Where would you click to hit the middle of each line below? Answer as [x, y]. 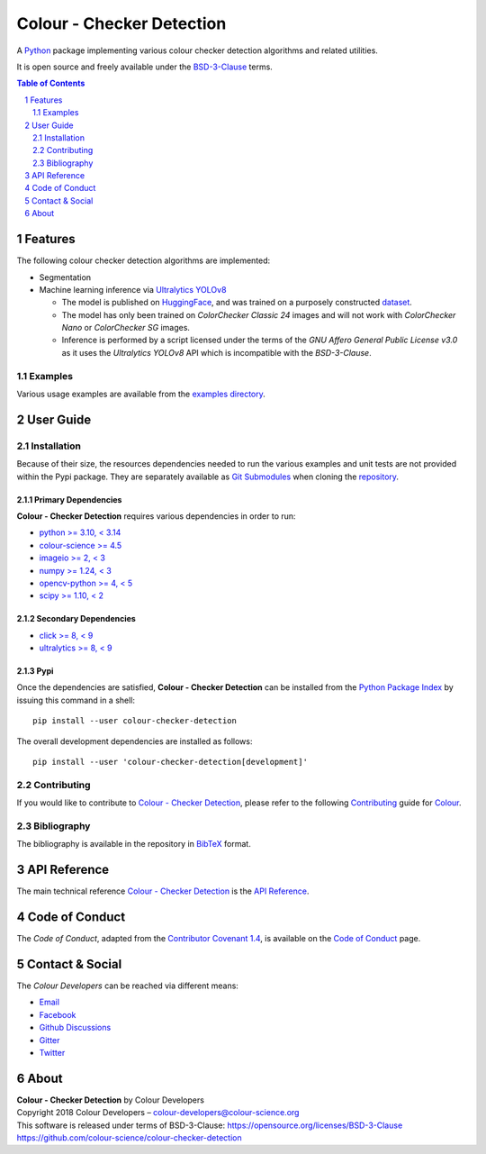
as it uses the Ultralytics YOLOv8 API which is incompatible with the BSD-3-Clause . [217, 352]
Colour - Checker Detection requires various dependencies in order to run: [156, 516]
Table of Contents [51, 83]
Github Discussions [75, 1028]
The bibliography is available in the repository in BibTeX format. [134, 844]
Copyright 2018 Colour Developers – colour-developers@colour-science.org [158, 1113]
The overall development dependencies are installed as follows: [135, 741]
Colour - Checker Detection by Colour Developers [110, 1100]
